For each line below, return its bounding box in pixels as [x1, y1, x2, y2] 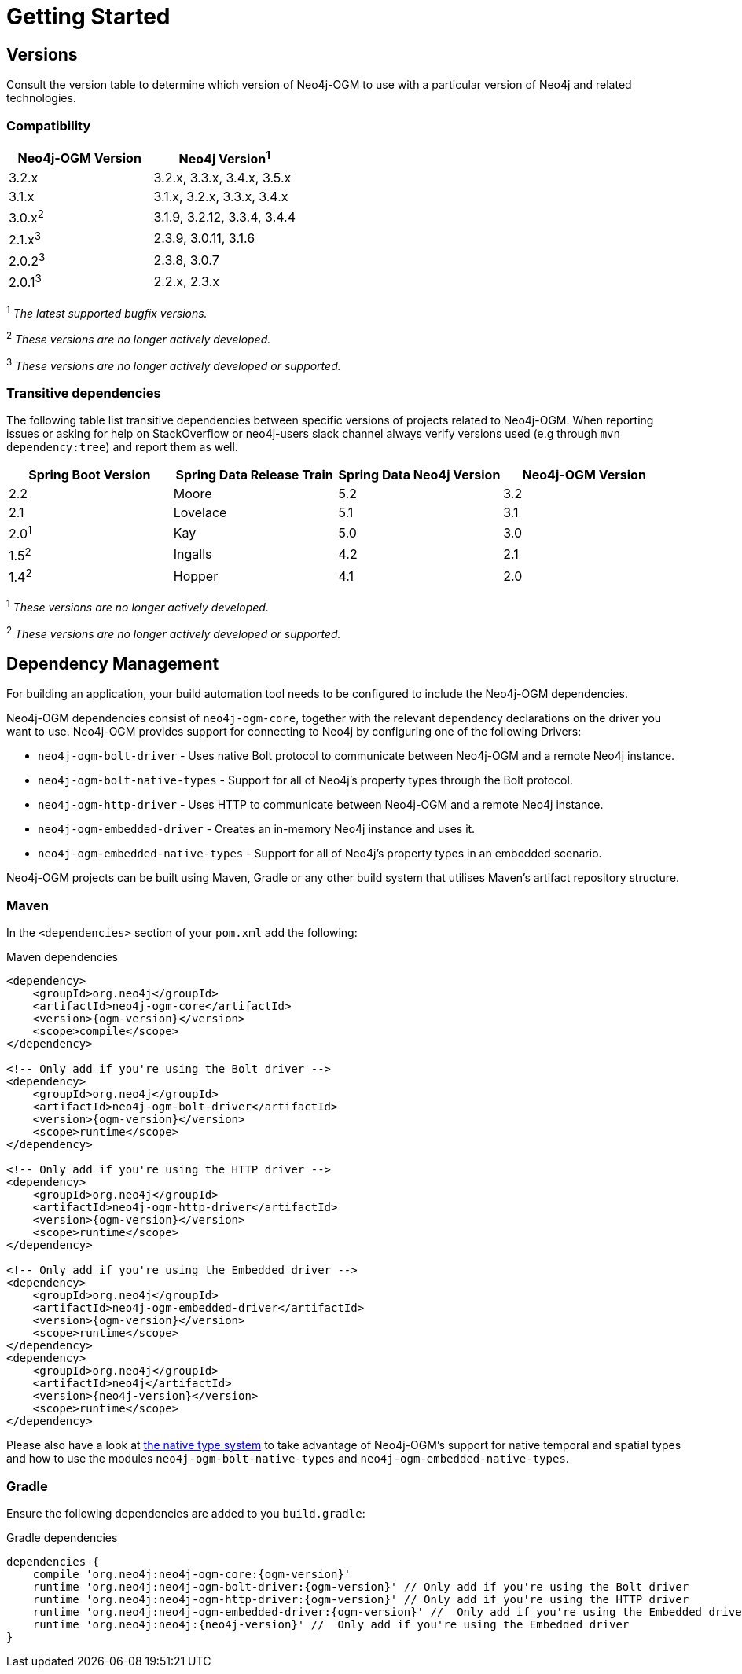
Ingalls [173, 546, 212, 563]
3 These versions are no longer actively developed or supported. [6, 356, 341, 373]
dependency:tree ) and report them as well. [6, 440, 238, 454]
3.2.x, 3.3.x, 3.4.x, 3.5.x [153, 170, 292, 186]
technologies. [6, 91, 76, 105]
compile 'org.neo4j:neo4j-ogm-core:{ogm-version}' [32, 1567, 351, 1580]
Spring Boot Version [28, 467, 151, 483]
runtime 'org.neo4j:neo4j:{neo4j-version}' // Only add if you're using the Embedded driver [32, 1617, 630, 1631]
